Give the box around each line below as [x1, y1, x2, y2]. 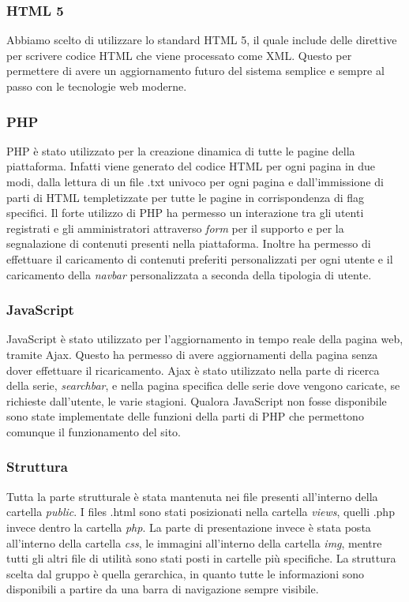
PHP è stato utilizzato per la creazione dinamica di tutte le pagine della [6, 142, 355, 159]
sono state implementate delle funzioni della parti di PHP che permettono [6, 408, 364, 424]
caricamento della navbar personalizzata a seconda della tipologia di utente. [6, 266, 372, 282]
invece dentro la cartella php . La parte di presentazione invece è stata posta [6, 518, 371, 535]
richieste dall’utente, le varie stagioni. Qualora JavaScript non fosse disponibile [6, 392, 387, 409]
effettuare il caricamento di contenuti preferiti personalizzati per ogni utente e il [6, 250, 393, 267]
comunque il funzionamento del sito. [6, 423, 181, 439]
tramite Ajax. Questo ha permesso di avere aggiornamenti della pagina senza [6, 346, 378, 362]
